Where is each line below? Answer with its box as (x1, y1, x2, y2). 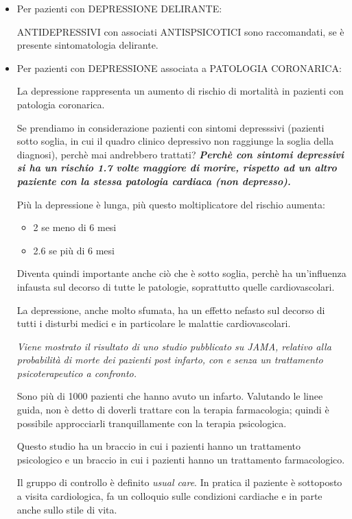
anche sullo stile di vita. (16, 502, 117, 516)
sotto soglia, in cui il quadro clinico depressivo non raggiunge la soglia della (16, 134, 334, 148)
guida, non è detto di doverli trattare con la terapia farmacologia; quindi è (16, 402, 329, 417)
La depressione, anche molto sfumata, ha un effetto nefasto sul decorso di (16, 302, 325, 317)
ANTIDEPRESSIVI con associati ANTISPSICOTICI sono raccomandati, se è (16, 24, 344, 38)
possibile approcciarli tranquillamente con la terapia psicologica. (16, 415, 287, 430)
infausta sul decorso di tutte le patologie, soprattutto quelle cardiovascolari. (16, 279, 335, 293)
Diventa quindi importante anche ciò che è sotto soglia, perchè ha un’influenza (16, 266, 347, 280)
